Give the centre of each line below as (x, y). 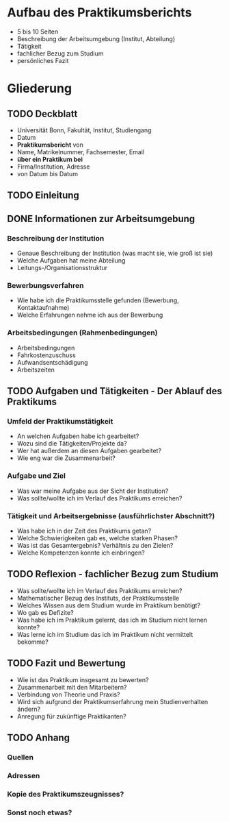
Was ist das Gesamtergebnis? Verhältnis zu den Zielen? (95, 545)
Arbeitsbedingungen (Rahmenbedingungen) (82, 333)
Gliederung (40, 89)
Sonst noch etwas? (40, 812)
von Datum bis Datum (48, 173)
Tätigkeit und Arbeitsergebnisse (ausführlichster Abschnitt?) (111, 516)
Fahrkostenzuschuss (46, 355)
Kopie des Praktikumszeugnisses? (66, 794)
